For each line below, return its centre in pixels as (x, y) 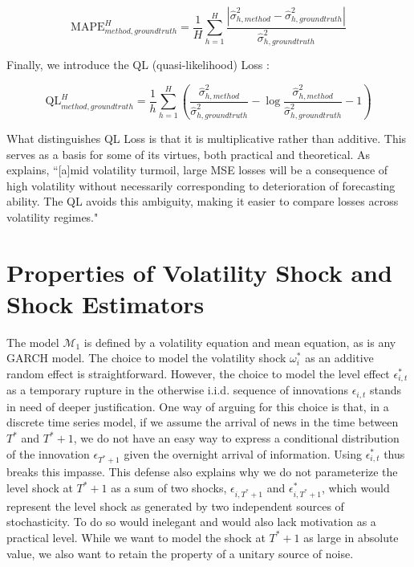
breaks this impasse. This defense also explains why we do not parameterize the (202, 472)
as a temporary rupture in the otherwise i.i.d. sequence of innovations (177, 390)
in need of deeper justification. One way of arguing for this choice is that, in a (198, 406)
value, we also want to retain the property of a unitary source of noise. (180, 553)
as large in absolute (351, 537)
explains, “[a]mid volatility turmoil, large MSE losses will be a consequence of (197, 170)
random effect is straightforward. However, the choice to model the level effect (198, 373)
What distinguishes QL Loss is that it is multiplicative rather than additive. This (207, 138)
